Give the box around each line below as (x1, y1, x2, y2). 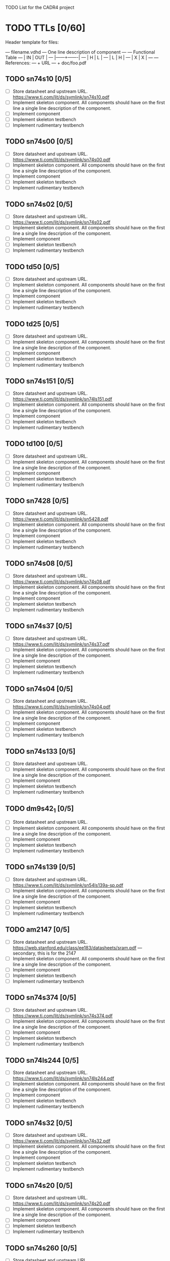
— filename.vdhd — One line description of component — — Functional (5, 49, 155, 55)
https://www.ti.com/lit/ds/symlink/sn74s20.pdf (12, 1200, 110, 1207)
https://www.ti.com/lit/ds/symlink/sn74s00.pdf (12, 156, 110, 162)
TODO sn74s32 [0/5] (5, 1119, 73, 1127)
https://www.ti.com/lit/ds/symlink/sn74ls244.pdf (12, 1075, 115, 1081)
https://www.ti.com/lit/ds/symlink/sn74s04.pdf (12, 704, 111, 710)
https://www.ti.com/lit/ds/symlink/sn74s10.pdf (12, 94, 109, 100)
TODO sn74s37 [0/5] (5, 622, 72, 630)
